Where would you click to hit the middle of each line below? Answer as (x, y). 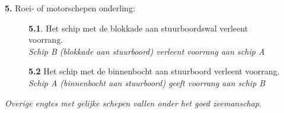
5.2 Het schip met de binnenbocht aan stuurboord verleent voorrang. (154, 71)
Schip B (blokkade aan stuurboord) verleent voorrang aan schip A (147, 51)
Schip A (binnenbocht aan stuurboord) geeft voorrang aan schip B (147, 82)
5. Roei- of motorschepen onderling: (70, 8)
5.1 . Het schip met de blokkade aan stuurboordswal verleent (138, 28)
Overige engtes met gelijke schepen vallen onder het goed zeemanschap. (133, 103)
